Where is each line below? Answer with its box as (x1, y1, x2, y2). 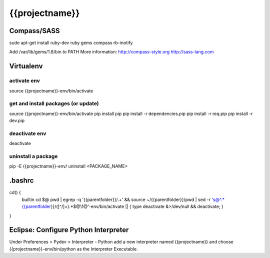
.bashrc (9, 176, 34, 185)
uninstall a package (9, 153, 58, 160)
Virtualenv (9, 62, 43, 70)
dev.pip (9, 117, 25, 123)
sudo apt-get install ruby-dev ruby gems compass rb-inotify (9, 40, 133, 46)
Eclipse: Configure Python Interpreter (9, 225, 129, 234)
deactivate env (9, 130, 46, 137)
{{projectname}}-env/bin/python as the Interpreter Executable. (9, 245, 138, 252)
